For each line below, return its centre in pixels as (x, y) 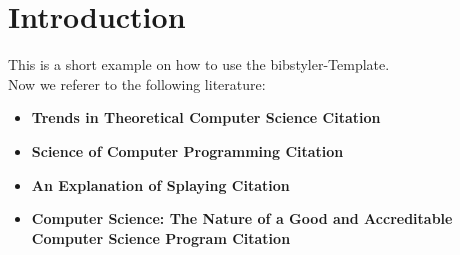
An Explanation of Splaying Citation (160, 184)
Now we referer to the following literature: (137, 83)
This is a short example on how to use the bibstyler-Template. (199, 64)
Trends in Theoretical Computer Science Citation (206, 117)
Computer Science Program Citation (161, 237)
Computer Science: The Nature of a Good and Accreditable (242, 218)
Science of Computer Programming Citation (187, 150)
